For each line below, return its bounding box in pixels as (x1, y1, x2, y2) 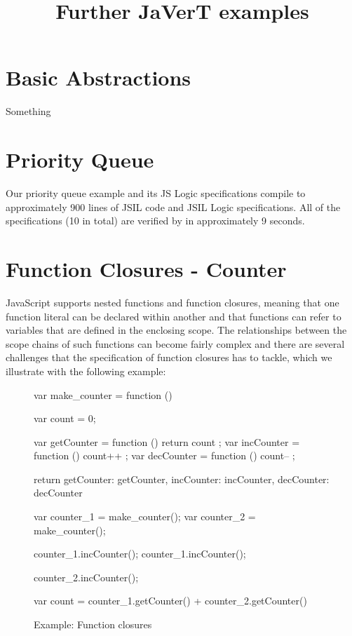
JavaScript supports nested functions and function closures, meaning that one (6, 295, 339, 309)
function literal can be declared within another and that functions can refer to (6, 309, 341, 323)
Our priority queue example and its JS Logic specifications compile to (6, 186, 306, 201)
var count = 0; (34, 411, 96, 426)
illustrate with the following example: (6, 363, 166, 378)
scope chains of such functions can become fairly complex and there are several (6, 336, 345, 351)
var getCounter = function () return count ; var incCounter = (34, 434, 300, 449)
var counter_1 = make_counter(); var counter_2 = (34, 509, 256, 524)
